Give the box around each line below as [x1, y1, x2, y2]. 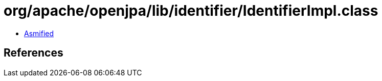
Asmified [24, 29, 54, 38]
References [4, 46, 63, 60]
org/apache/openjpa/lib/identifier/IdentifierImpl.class [4, 2, 378, 19]
